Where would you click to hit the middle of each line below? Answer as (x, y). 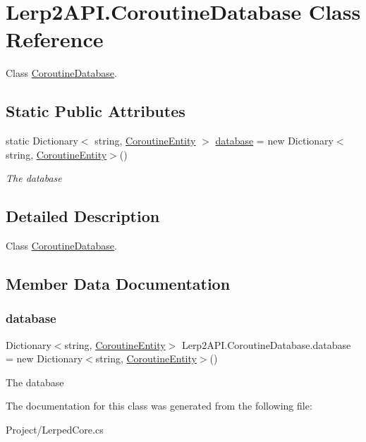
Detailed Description (83, 216)
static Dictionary (42, 141)
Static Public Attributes (96, 111)
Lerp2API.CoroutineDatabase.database (266, 344)
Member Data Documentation (118, 284)
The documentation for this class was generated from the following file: (159, 406)
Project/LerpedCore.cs (55, 430)
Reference (55, 39)
